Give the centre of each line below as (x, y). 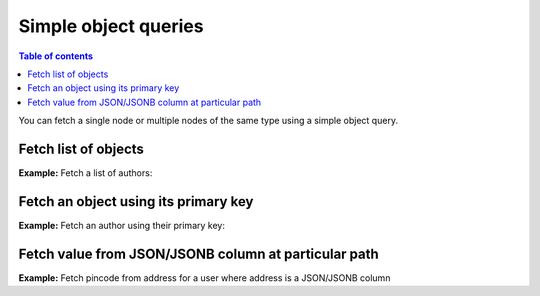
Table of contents (56, 56)
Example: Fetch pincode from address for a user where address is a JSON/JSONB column (204, 277)
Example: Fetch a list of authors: (85, 173)
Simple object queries (111, 26)
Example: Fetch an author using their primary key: (121, 225)
